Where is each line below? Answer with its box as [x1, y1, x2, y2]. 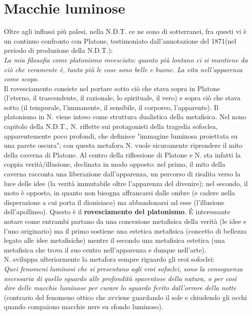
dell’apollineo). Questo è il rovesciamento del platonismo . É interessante [4, 206, 231, 217]
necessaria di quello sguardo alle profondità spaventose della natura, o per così [4, 273, 237, 283]
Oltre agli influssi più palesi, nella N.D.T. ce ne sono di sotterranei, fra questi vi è [4, 26, 247, 36]
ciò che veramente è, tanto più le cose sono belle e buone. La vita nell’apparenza [4, 64, 243, 74]
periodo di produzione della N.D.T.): [4, 45, 113, 55]
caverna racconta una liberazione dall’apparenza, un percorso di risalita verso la [4, 169, 241, 179]
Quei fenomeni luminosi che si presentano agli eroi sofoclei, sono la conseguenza [4, 263, 243, 273]
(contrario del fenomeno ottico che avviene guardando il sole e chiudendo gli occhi [4, 292, 247, 302]
